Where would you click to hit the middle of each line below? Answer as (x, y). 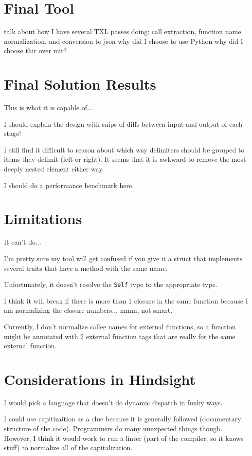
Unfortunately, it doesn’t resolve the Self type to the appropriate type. (111, 284)
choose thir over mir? (36, 50)
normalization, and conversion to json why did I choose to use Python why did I (124, 41)
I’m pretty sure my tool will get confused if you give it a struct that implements (123, 258)
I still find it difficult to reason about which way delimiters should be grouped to (124, 149)
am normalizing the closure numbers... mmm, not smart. (88, 310)
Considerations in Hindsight (100, 379)
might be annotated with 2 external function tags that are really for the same (120, 336)
